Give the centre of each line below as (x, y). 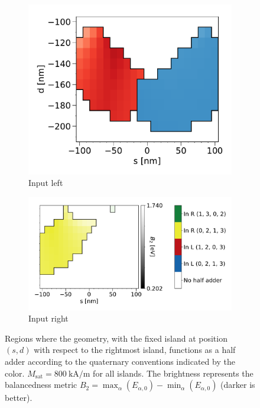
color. (15, 373)
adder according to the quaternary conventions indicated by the (120, 362)
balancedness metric (41, 385)
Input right (48, 318)
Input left (46, 183)
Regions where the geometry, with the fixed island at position (116, 338)
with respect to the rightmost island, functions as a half (135, 350)
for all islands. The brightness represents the (173, 373)
